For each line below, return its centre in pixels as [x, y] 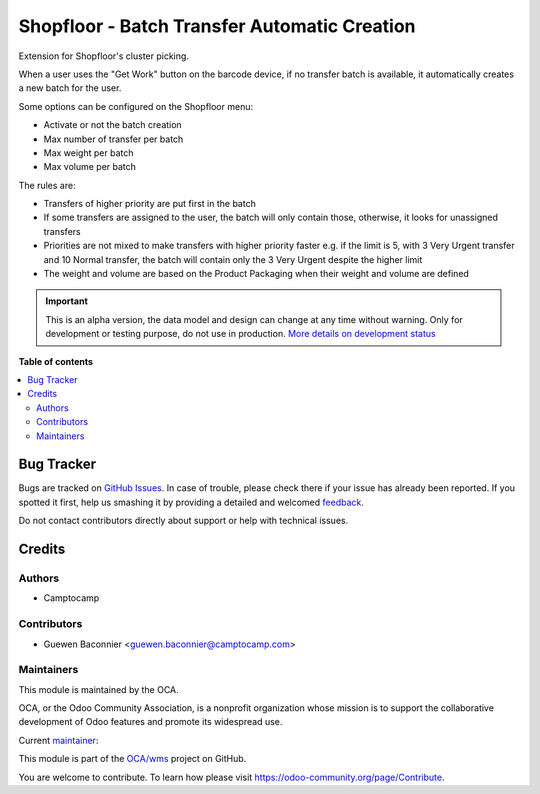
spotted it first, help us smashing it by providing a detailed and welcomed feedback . [191, 502]
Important [67, 301]
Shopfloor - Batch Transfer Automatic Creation [217, 26]
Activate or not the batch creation [112, 125]
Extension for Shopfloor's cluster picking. [104, 56]
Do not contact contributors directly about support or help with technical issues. [183, 521]
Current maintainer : [58, 740]
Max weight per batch [88, 152]
